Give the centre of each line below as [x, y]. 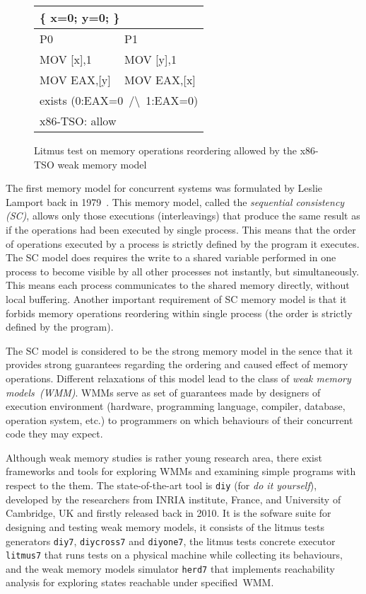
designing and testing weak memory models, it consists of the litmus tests [165, 526]
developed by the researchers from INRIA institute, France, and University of [173, 499]
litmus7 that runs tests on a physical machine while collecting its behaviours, [174, 555]
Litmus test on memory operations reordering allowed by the [165, 150]
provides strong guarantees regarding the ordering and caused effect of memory [177, 364]
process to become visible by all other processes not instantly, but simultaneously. [183, 271]
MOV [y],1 [150, 59]
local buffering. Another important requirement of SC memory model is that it [176, 298]
